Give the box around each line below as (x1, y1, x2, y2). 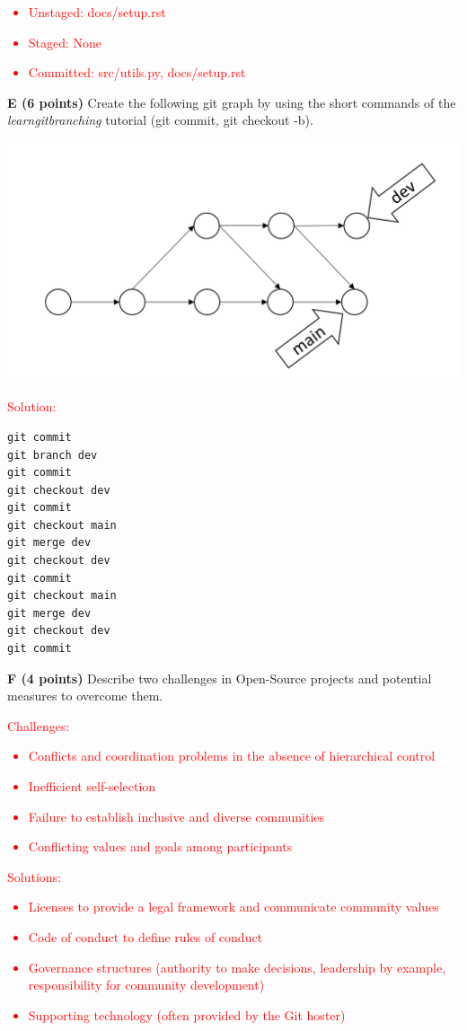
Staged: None (28, 32, 102, 51)
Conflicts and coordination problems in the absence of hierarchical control (28, 746, 436, 765)
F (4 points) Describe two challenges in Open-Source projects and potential (7, 668, 432, 687)
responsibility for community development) (28, 975, 265, 994)
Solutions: (7, 867, 61, 886)
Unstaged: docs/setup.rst (28, 3, 166, 21)
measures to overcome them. (7, 686, 163, 705)
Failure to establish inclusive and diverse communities (28, 806, 325, 825)
